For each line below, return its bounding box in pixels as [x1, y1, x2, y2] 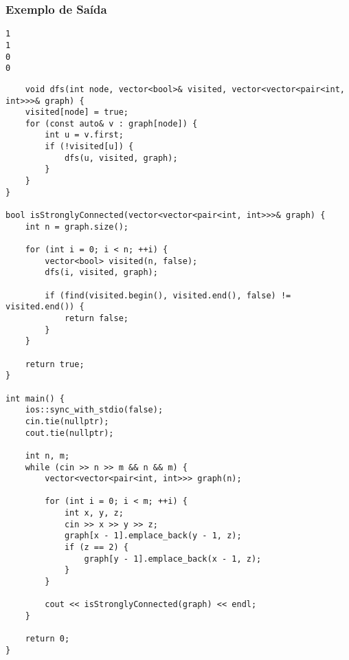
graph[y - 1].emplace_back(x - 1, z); [84, 553, 262, 564]
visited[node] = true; [25, 107, 128, 118]
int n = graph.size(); [25, 221, 128, 232]
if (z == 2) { [64, 542, 128, 553]
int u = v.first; [45, 130, 124, 140]
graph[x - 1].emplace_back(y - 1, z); [64, 531, 242, 541]
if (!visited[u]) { [45, 142, 134, 152]
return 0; [25, 634, 70, 644]
